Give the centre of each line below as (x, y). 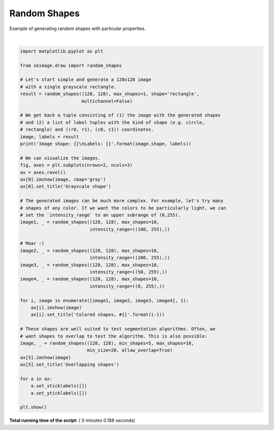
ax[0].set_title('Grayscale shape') (66, 187)
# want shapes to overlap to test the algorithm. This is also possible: (114, 336)
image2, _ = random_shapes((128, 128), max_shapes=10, (90, 250)
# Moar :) (32, 243)
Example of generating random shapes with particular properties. (78, 28)
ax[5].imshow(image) (45, 357)
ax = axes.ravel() (43, 172)
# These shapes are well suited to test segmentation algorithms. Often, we (118, 329)
